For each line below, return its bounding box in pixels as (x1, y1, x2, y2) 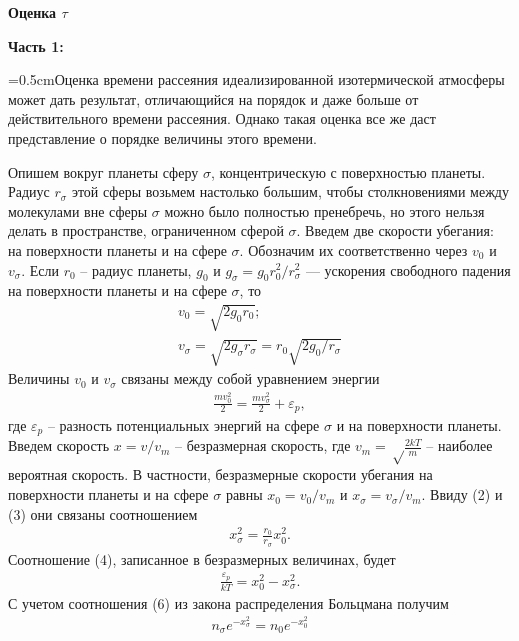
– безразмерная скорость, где (175, 435, 351, 456)
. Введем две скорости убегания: (296, 220, 494, 241)
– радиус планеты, (80, 259, 192, 280)
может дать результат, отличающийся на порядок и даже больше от (8, 88, 419, 109)
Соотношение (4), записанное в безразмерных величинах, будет (8, 548, 396, 569)
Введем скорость (8, 435, 110, 456)
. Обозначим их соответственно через (239, 239, 468, 260)
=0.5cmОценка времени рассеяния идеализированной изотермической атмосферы (8, 69, 505, 90)
